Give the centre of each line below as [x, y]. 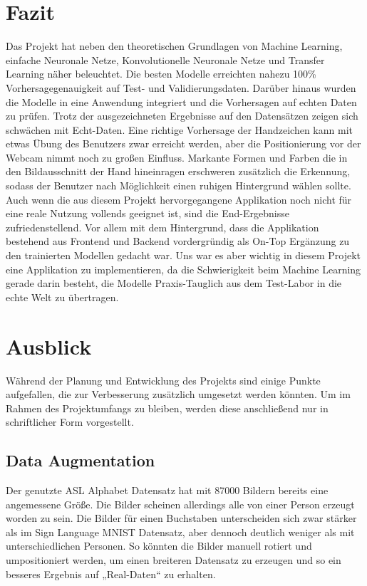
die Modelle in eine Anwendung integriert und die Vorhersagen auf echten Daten [181, 101]
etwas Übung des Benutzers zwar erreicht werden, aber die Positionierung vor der [183, 143]
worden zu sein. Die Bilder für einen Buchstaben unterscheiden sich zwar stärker [181, 518]
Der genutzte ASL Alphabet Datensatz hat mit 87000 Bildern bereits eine [167, 490]
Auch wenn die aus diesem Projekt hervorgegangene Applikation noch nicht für [179, 199]
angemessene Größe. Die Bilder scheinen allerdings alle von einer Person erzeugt [180, 504]
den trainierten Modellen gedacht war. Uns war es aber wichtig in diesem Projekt [183, 255]
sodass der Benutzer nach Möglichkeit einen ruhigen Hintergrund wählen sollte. [179, 185]
